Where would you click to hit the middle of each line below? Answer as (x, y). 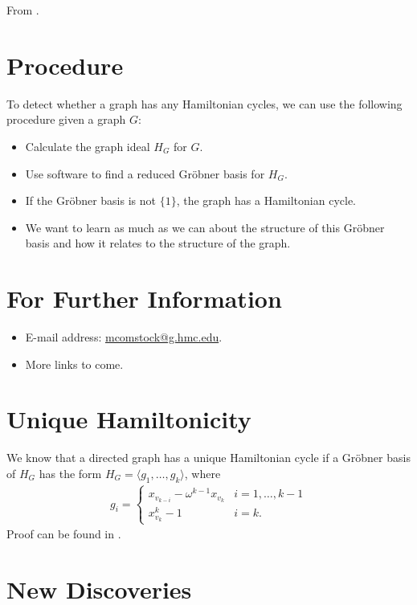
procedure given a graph (66, 119)
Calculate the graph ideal (88, 146)
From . (23, 10)
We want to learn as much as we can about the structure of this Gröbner (205, 227)
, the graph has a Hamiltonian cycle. (266, 200)
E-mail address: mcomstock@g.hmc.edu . (124, 337)
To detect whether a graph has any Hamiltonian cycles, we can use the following (204, 103)
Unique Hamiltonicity (129, 419)
